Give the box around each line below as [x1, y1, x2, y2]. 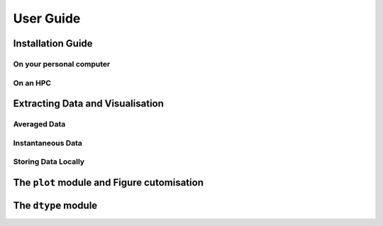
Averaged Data [13, 119, 66, 129]
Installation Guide [13, 37, 93, 49]
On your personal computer [13, 59, 111, 69]
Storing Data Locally [13, 157, 85, 167]
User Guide [13, 11, 81, 26]
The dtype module [13, 199, 98, 211]
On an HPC [13, 78, 52, 88]
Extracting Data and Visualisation [13, 97, 165, 109]
